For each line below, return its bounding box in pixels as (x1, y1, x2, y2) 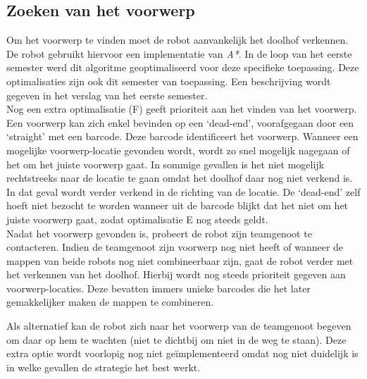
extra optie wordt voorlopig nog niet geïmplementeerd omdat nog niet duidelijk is (6, 346, 359, 361)
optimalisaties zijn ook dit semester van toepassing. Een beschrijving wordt (6, 73, 331, 88)
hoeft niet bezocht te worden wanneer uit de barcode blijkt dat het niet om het (6, 198, 349, 213)
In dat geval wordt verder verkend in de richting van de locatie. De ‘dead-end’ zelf (6, 184, 361, 199)
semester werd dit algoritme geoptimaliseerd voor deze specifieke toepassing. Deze (6, 60, 359, 75)
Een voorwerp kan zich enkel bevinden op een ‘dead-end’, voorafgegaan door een (6, 115, 354, 130)
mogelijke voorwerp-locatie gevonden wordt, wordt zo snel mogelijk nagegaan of (6, 142, 350, 157)
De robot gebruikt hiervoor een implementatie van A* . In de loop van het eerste (6, 46, 352, 61)
